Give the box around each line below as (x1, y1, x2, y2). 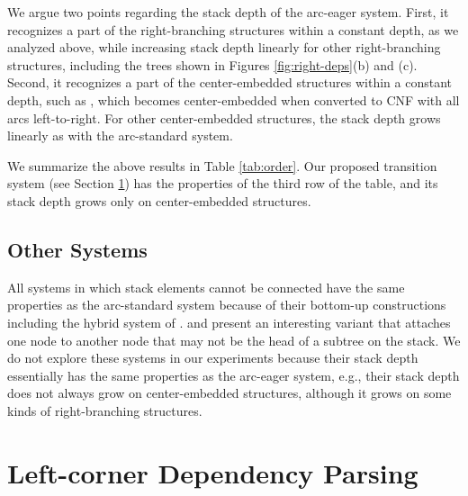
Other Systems (7, 235, 148, 263)
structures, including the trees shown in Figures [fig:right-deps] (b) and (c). (7, 55, 418, 74)
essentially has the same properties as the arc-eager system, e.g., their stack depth (7, 365, 460, 384)
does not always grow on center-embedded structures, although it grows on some (7, 383, 452, 402)
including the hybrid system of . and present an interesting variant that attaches (7, 312, 451, 331)
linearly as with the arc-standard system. (7, 126, 233, 145)
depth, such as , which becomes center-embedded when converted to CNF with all (7, 90, 460, 109)
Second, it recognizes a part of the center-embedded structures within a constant (7, 73, 452, 92)
